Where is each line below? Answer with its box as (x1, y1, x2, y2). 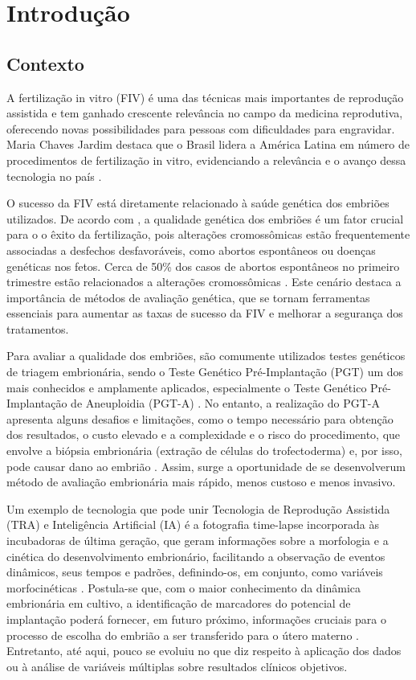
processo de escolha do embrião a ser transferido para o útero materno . (6, 626, 359, 643)
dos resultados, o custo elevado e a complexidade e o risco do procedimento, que (6, 426, 401, 443)
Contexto (6, 51, 84, 76)
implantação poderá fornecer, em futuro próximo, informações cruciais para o (6, 610, 386, 627)
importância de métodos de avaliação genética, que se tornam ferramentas (6, 289, 370, 305)
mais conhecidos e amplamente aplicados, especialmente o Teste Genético (6, 379, 367, 395)
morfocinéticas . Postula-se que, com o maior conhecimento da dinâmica (6, 579, 361, 596)
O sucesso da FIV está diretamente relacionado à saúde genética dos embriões (6, 195, 389, 211)
